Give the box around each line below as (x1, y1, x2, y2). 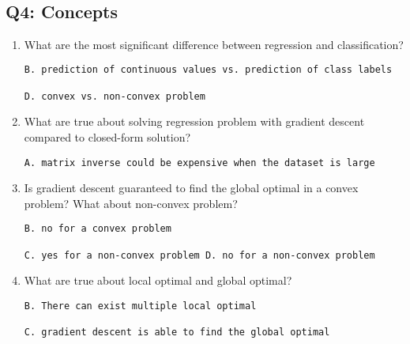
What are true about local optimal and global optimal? (24, 272, 292, 289)
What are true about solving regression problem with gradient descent (24, 113, 365, 130)
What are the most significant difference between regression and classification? (24, 36, 404, 52)
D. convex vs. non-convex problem (24, 90, 205, 102)
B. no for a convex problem (24, 223, 171, 235)
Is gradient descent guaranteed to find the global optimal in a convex (24, 180, 359, 196)
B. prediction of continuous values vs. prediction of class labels (24, 64, 393, 76)
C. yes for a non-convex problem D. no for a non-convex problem (24, 249, 375, 261)
